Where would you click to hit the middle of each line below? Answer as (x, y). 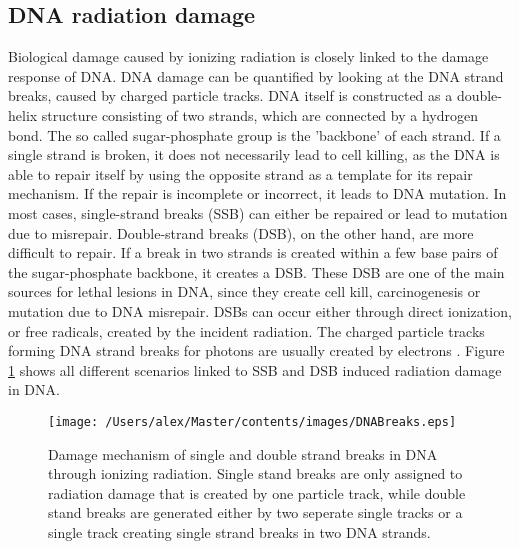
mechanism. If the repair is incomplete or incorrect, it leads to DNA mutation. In (257, 193)
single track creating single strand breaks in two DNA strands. (239, 531)
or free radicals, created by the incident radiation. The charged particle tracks (246, 330)
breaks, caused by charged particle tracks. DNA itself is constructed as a (230, 95)
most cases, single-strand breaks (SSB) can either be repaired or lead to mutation (258, 212)
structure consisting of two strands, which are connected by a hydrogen (259, 114)
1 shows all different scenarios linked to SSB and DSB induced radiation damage (255, 369)
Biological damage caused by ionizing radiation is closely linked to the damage (248, 56)
